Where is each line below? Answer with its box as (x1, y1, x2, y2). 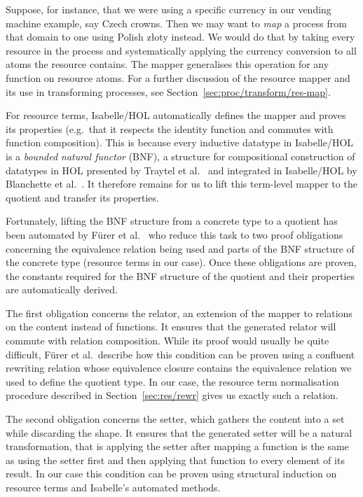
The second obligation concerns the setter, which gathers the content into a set (6, 412, 345, 426)
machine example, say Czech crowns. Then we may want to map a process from (6, 15, 347, 30)
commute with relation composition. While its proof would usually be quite (6, 333, 329, 348)
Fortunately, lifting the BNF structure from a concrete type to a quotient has (6, 213, 338, 228)
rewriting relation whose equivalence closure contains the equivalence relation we (6, 360, 352, 375)
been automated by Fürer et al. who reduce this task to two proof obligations (6, 227, 343, 241)
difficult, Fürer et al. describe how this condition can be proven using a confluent (6, 346, 355, 361)
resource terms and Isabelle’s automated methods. (6, 480, 221, 494)
